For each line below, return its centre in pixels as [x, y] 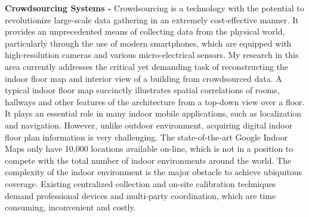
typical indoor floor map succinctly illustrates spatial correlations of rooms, [142, 90]
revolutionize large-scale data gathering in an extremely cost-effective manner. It [152, 19]
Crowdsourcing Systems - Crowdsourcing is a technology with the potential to [154, 8]
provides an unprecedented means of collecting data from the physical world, [145, 31]
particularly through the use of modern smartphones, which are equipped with [148, 43]
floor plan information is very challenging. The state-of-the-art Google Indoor [146, 137]
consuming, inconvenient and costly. [70, 207]
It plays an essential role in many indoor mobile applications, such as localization [153, 113]
